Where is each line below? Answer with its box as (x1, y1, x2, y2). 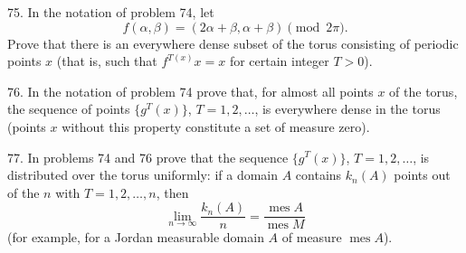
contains (295, 165, 342, 184)
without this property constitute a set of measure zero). (62, 117, 370, 136)
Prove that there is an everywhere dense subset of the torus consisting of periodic (7, 33, 459, 52)
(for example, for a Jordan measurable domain (7, 228, 264, 247)
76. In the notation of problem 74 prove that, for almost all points (7, 81, 374, 100)
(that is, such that (56, 52, 157, 70)
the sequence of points (7, 99, 130, 118)
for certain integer (229, 52, 329, 70)
